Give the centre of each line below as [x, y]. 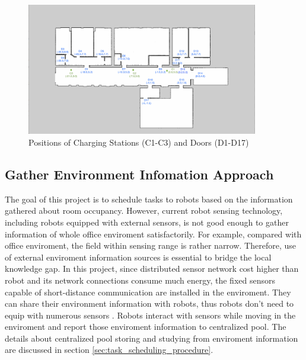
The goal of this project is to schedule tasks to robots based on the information [149, 199]
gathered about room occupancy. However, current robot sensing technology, [144, 210]
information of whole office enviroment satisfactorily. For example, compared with [153, 234]
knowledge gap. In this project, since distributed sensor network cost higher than [152, 269]
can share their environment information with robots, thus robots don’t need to [149, 303]
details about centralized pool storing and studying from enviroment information [152, 338]
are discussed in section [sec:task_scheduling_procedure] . [109, 350]
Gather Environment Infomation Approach [139, 174]
